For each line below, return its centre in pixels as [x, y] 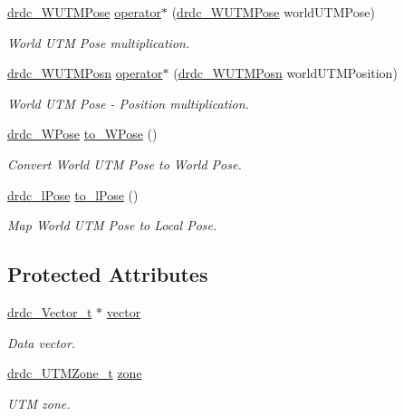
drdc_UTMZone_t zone [75, 373]
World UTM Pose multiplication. [99, 42]
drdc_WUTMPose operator [84, 12]
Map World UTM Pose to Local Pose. [112, 225]
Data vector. [42, 342]
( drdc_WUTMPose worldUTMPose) [273, 12]
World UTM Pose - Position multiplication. [128, 103]
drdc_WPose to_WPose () [82, 134]
